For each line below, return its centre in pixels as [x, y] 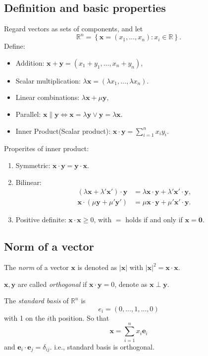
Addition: [30, 62]
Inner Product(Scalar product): [63, 131]
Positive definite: [41, 220]
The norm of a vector [36, 267]
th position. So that [79, 317]
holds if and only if [154, 220]
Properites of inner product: [47, 148]
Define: [15, 46]
